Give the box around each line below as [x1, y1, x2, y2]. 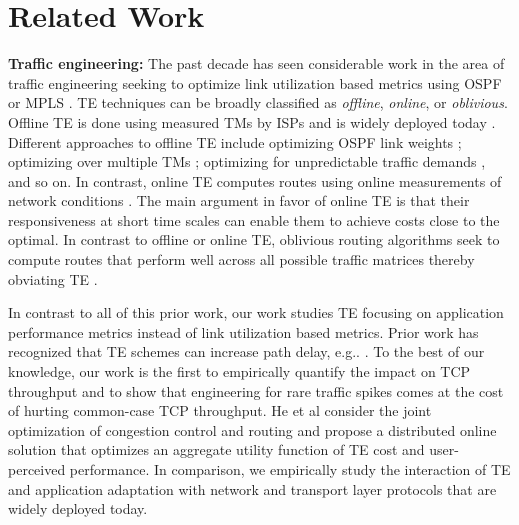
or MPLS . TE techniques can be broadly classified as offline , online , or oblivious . [8, 92, 508, 113]
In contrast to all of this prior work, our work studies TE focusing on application [8, 302, 504, 323]
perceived [8, 459, 66, 479]
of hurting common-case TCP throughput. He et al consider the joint [8, 400, 432, 421]
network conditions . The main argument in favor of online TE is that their [8, 190, 470, 211]
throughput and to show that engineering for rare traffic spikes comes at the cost [8, 380, 504, 401]
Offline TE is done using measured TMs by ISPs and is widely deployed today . [8, 111, 496, 132]
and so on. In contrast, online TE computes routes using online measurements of [8, 170, 502, 191]
